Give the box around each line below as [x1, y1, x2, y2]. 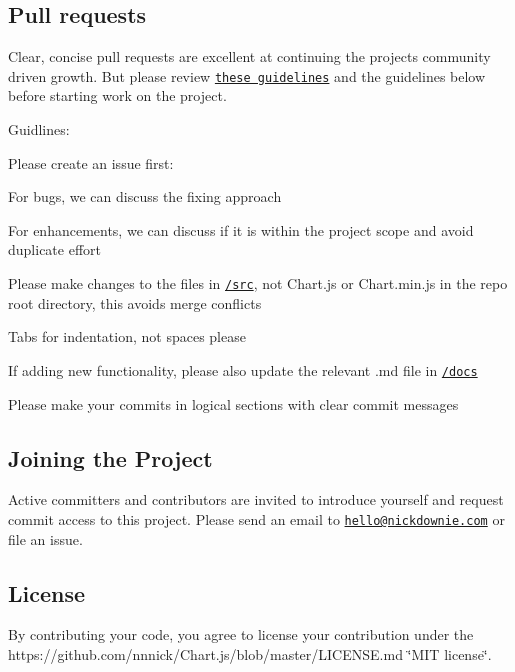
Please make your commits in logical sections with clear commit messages [8, 393, 459, 414]
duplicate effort [8, 239, 101, 260]
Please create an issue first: [8, 152, 174, 173]
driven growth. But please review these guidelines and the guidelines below [8, 65, 486, 86]
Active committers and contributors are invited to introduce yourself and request [8, 489, 504, 510]
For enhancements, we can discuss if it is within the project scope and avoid [8, 219, 474, 240]
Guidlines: [8, 119, 70, 140]
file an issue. [8, 528, 83, 549]
